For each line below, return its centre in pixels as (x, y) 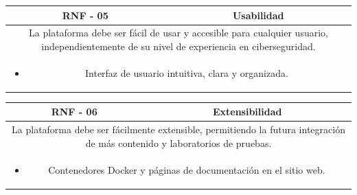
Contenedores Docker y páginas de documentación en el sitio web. (187, 169)
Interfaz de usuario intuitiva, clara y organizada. (186, 72)
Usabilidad (258, 15)
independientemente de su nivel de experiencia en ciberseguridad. (178, 46)
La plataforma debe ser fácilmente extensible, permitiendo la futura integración (178, 129)
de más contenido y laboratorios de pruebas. (178, 142)
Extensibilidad (247, 112)
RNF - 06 (74, 112)
